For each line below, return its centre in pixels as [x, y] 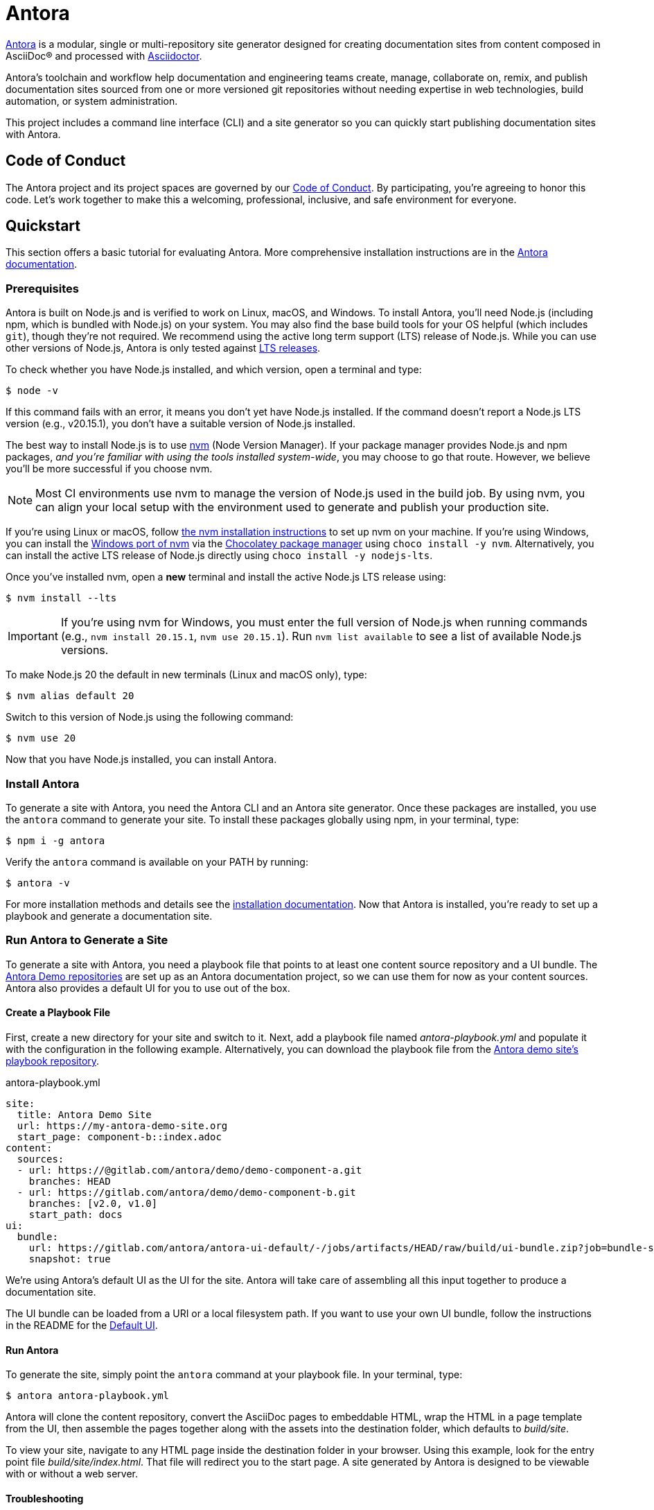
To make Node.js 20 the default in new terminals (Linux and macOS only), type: [186, 675]
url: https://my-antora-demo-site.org [122, 1125]
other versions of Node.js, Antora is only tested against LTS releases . [163, 348]
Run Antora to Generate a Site [87, 940]
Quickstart [43, 226]
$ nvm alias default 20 [70, 696]
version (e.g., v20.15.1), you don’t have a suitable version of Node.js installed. [181, 424]
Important [33, 636]
